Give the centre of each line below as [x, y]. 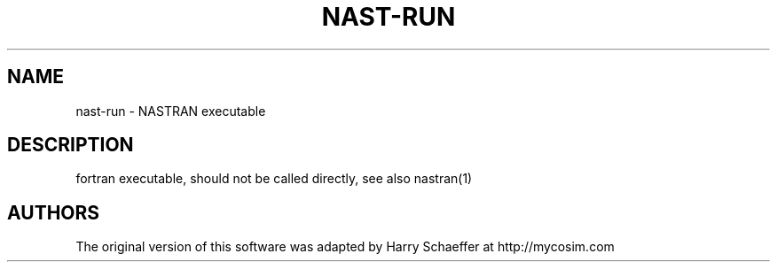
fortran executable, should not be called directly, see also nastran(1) [274, 179]
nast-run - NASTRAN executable [171, 111]
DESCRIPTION [71, 145]
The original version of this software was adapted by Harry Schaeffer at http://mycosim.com [345, 247]
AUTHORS [54, 212]
